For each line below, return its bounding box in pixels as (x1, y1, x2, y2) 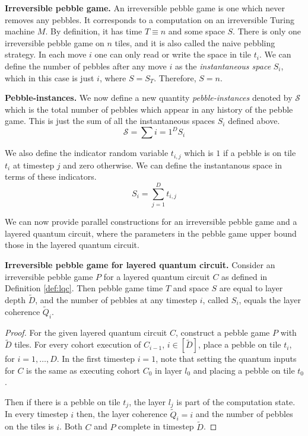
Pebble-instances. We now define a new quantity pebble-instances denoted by (5, 91, 293, 104)
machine (5, 25, 35, 37)
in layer (155, 364, 182, 376)
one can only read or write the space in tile (94, 48, 251, 61)
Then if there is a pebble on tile (5, 395, 120, 408)
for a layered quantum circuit (103, 270, 210, 282)
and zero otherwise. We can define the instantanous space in (63, 158, 282, 171)
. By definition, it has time (45, 25, 142, 37)
